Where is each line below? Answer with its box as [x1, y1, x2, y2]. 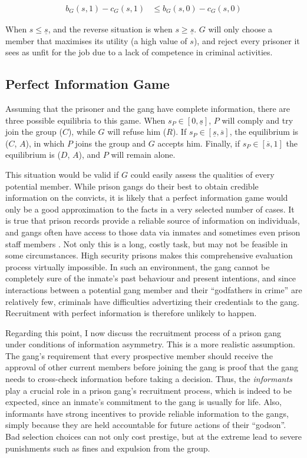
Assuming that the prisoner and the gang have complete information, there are [5, 102, 291, 115]
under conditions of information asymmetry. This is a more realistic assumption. [5, 338, 295, 350]
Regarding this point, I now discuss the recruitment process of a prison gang [5, 326, 281, 338]
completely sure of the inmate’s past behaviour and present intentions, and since [5, 272, 296, 284]
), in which [25, 137, 65, 149]
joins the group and [75, 137, 146, 149]
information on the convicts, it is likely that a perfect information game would [5, 191, 288, 204]
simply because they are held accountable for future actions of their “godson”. [5, 419, 286, 431]
